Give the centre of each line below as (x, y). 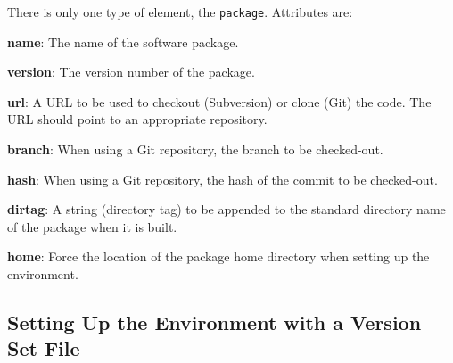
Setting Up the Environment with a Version (214, 322)
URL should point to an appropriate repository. (137, 119)
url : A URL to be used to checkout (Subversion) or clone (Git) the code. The (219, 101)
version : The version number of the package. (131, 72)
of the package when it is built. (92, 226)
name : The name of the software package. (123, 41)
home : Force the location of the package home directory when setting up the (218, 256)
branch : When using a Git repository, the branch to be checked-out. (195, 149)
